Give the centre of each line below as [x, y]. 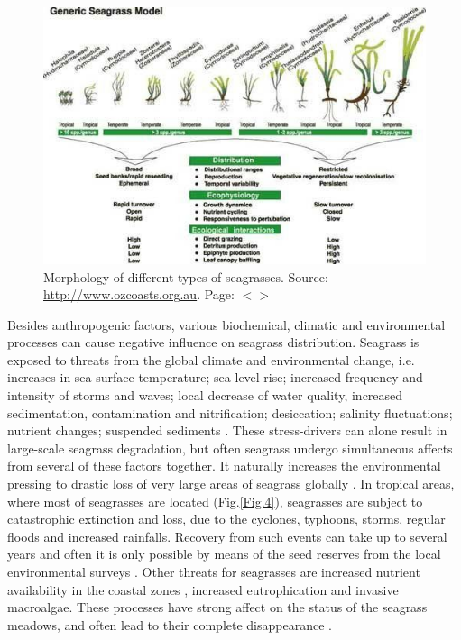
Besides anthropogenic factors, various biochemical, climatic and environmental [226, 324]
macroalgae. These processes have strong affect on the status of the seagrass [217, 607]
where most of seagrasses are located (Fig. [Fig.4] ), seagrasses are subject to [215, 501]
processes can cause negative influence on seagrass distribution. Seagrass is [213, 342]
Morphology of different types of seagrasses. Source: [186, 276]
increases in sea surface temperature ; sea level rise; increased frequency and [215, 377]
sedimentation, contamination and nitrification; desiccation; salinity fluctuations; [230, 412]
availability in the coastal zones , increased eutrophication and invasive [203, 589]
